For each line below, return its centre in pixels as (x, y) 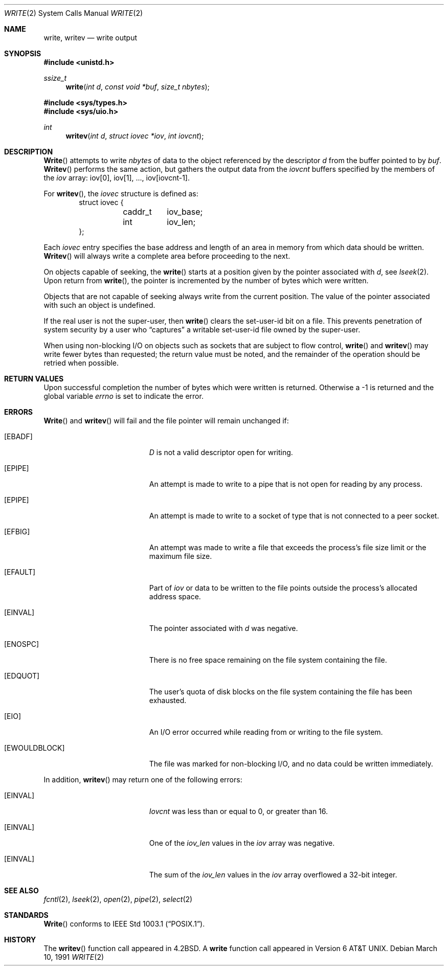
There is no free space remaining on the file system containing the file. (268, 660)
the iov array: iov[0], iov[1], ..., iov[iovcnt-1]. (117, 178)
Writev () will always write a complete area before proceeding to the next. (167, 256)
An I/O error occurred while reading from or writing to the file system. (266, 732)
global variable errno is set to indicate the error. (124, 396)
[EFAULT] (20, 572)
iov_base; (185, 212)
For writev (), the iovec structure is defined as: (121, 194)
